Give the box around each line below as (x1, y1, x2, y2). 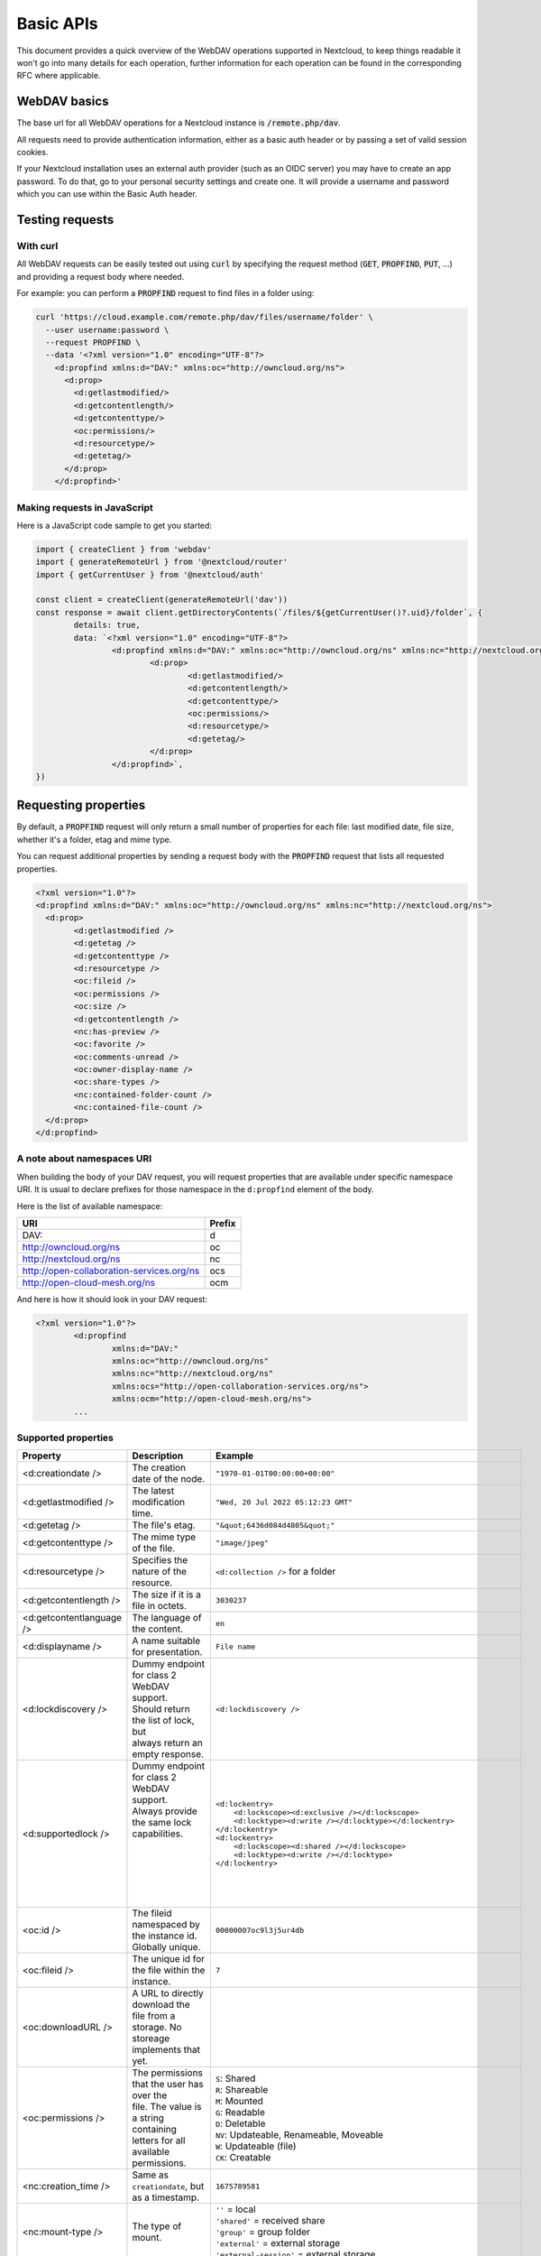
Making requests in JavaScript (16, 501, 153, 513)
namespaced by (132, 1919, 200, 1931)
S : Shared (215, 2072, 256, 2085)
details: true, (73, 620, 142, 631)
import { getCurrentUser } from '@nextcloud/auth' (35, 569, 265, 579)
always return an (132, 1737, 203, 1750)
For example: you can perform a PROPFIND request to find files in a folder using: (16, 288, 315, 299)
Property (22, 1449, 62, 1462)
